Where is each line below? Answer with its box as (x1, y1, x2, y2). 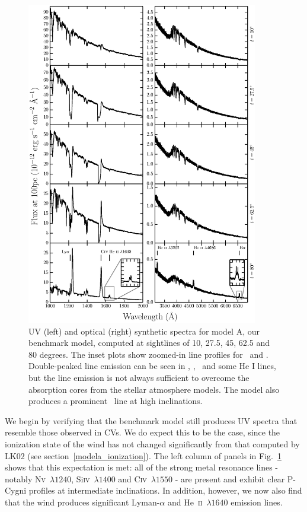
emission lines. (231, 495, 283, 508)
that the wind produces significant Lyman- (5, 495, 160, 508)
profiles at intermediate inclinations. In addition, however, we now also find (28, 484, 302, 497)
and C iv (118, 472, 147, 485)
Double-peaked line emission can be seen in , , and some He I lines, (28, 360, 276, 372)
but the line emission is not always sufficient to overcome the (28, 371, 250, 383)
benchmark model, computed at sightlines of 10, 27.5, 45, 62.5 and (28, 336, 270, 349)
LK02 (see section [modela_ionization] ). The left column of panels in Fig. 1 (5, 449, 282, 462)
